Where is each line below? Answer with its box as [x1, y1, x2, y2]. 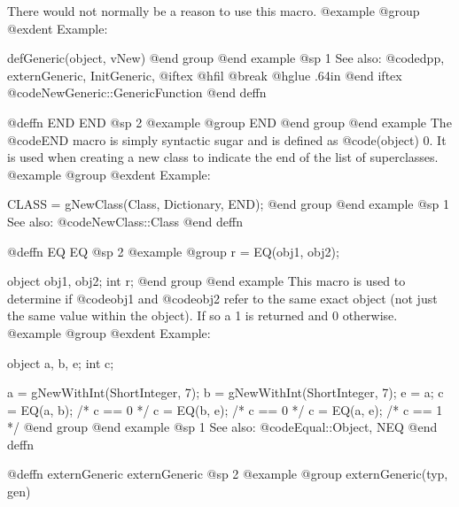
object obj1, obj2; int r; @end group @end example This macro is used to [7, 272, 406, 290]
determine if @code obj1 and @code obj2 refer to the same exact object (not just [7, 288, 438, 307]
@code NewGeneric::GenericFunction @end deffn [7, 83, 267, 102]
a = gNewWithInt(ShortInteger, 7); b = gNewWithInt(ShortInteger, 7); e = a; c [7, 383, 444, 402]
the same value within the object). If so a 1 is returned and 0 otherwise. [7, 306, 398, 325]
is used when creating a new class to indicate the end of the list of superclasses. [7, 148, 439, 166]
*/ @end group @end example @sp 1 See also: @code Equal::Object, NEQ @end [7, 418, 438, 436]
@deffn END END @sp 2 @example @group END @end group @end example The [7, 112, 452, 131]
